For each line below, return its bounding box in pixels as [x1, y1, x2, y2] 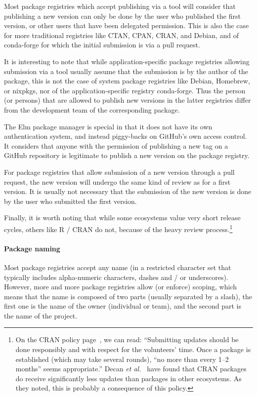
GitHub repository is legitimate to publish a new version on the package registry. [4, 150, 250, 160]
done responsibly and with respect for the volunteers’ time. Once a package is [15, 344, 251, 355]
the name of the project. [4, 310, 78, 320]
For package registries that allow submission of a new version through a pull [4, 166, 235, 177]
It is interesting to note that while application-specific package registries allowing [4, 56, 250, 66]
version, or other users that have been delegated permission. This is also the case [4, 20, 249, 31]
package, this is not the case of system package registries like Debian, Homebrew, [4, 76, 250, 86]
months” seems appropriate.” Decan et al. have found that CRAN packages [15, 363, 247, 374]
